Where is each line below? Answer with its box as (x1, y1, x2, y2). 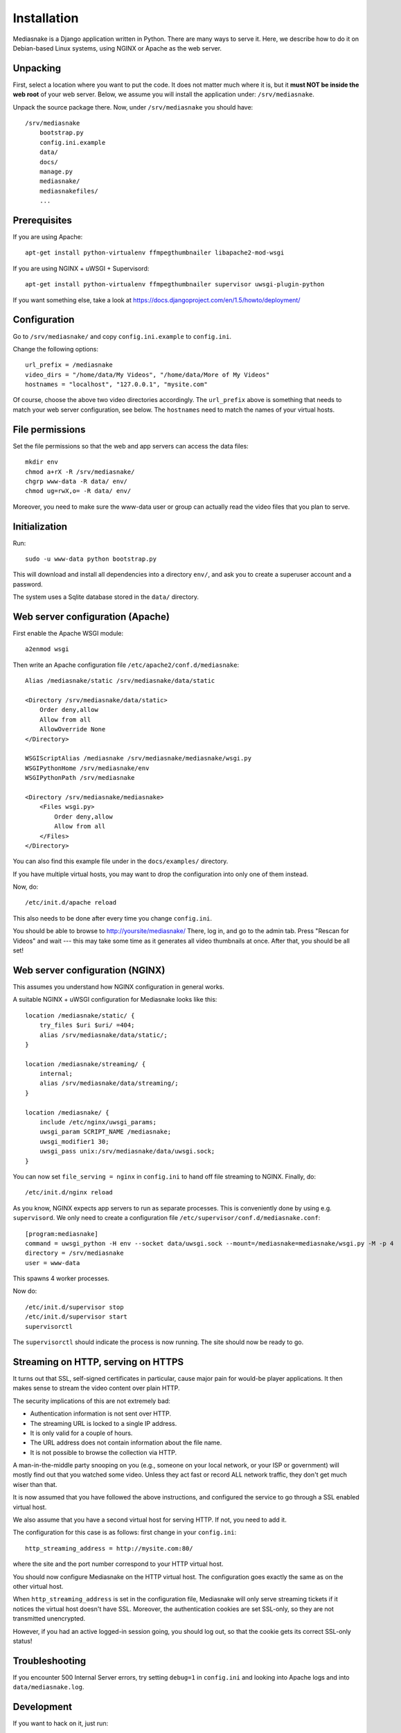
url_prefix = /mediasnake (25, 361, 114, 369)
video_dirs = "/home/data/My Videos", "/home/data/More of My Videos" (25, 371, 270, 378)
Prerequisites (12, 214, 72, 226)
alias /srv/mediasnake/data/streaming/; (39, 1079, 179, 1088)
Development (12, 1701, 73, 1713)
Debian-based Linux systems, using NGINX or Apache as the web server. (12, 44, 222, 52)
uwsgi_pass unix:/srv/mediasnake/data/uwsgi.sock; (39, 1147, 215, 1156)
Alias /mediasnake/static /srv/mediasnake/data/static (25, 677, 215, 685)
